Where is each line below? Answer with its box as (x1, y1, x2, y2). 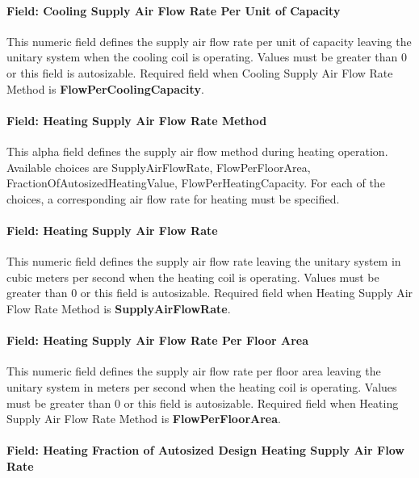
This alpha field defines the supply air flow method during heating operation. (6, 142, 388, 159)
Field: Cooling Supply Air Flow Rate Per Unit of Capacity (6, 2, 341, 19)
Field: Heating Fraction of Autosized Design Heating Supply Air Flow (6, 442, 404, 459)
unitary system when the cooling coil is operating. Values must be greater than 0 (6, 48, 407, 65)
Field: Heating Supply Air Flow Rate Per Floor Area (6, 332, 309, 349)
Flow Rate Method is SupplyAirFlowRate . (6, 300, 231, 317)
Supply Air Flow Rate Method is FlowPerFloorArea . (6, 410, 281, 427)
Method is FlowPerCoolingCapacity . (6, 80, 204, 97)
